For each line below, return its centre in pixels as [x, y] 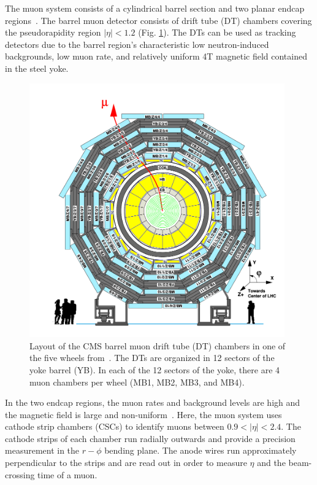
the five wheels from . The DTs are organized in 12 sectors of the [152, 358]
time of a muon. [67, 474]
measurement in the [42, 450]
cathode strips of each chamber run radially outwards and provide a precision [150, 438]
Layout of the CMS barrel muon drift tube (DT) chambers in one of [158, 345]
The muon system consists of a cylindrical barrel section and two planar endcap [155, 8]
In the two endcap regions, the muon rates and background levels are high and [153, 402]
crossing [20, 474]
